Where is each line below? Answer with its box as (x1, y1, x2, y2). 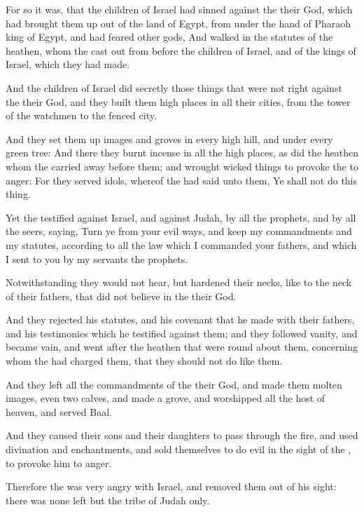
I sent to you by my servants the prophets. (6, 251, 188, 266)
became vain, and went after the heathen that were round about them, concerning (6, 339, 358, 354)
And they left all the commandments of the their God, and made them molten (6, 377, 342, 391)
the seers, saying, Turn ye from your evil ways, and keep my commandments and (6, 224, 352, 238)
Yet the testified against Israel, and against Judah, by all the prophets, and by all (6, 210, 356, 224)
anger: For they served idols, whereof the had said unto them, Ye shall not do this (6, 173, 358, 187)
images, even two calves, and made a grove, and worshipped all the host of (6, 391, 325, 405)
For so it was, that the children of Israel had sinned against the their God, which (6, 2, 353, 16)
